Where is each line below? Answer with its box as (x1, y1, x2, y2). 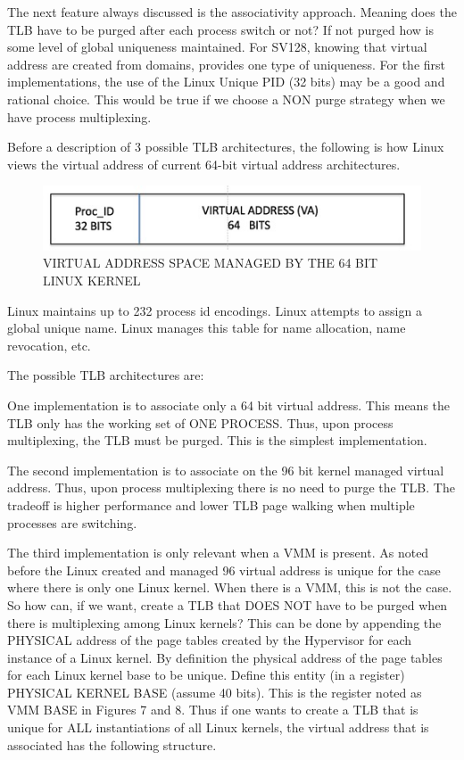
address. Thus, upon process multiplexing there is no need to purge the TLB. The (7, 478, 455, 497)
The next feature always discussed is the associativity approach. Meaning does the (7, 3, 457, 21)
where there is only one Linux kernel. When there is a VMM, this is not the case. (7, 578, 452, 597)
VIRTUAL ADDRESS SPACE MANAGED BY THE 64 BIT (43, 253, 378, 272)
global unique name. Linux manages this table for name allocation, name (7, 318, 406, 337)
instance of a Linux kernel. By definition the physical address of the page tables (7, 648, 443, 666)
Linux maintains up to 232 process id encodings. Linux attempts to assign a (7, 301, 422, 319)
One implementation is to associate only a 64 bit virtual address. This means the (7, 395, 451, 414)
